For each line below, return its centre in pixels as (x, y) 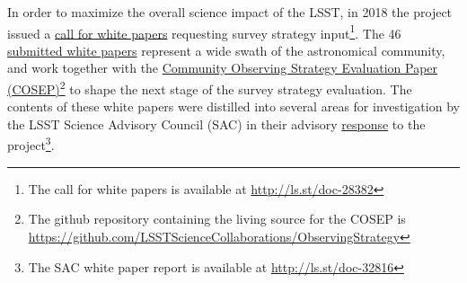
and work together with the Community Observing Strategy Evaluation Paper (223, 68)
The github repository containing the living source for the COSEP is (217, 219)
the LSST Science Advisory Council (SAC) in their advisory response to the (216, 124)
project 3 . (31, 144)
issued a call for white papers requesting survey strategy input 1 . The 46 (204, 31)
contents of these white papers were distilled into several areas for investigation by (233, 106)
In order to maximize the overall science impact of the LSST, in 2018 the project (230, 12)
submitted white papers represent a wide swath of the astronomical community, (226, 50)
